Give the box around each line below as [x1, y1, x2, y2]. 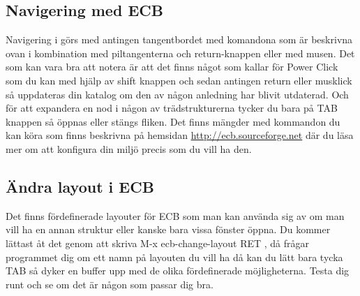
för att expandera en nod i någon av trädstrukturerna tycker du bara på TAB [6, 101, 338, 115]
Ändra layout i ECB [6, 175, 154, 197]
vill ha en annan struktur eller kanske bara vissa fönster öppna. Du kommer [6, 222, 331, 237]
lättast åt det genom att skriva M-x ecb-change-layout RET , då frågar [6, 235, 310, 250]
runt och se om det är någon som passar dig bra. [6, 276, 213, 291]
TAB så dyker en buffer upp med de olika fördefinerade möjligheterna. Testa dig [6, 263, 350, 278]
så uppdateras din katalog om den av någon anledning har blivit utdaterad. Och [6, 87, 349, 101]
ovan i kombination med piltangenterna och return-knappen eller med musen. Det [6, 45, 355, 60]
